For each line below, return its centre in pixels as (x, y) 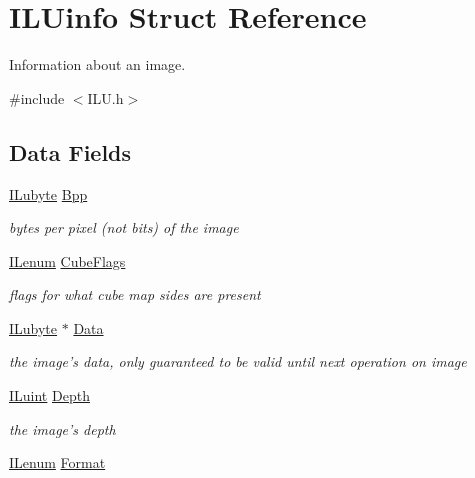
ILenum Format (57, 462)
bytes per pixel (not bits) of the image (124, 227)
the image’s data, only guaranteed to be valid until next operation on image (238, 361)
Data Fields (70, 151)
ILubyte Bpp (48, 193)
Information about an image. (97, 64)
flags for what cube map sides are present (135, 294)
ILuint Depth (49, 395)
